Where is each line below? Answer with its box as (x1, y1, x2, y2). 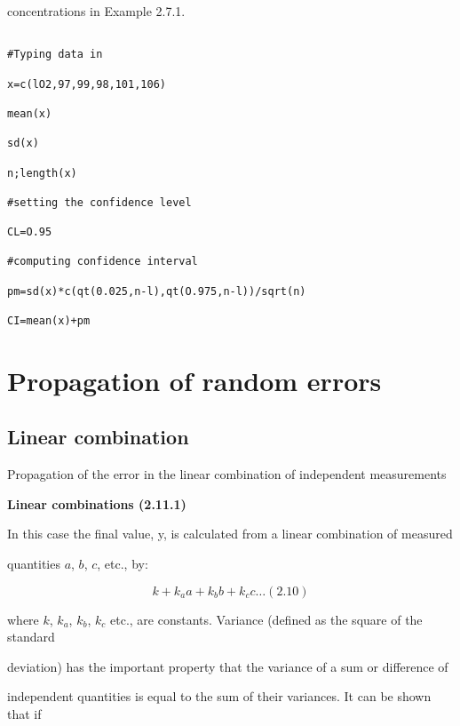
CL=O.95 (7, 226, 52, 239)
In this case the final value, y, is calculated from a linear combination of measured (7, 524, 453, 543)
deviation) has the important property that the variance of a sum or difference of (7, 657, 448, 675)
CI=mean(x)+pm (7, 315, 91, 328)
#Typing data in (7, 48, 103, 61)
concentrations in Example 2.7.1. (7, 2, 186, 20)
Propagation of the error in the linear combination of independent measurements (7, 465, 447, 483)
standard (7, 627, 55, 646)
